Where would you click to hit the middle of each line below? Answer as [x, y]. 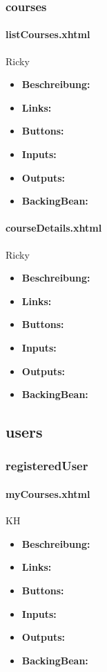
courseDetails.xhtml [54, 228]
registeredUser [47, 466]
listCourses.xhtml [48, 34]
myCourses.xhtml [48, 493]
